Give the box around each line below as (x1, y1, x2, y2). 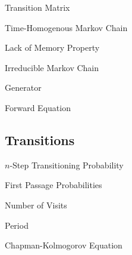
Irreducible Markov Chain (5, 61, 99, 73)
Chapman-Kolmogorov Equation (5, 239, 122, 251)
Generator (5, 81, 42, 94)
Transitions (5, 130, 75, 149)
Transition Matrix (5, 1, 70, 13)
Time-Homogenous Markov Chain (5, 21, 128, 33)
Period (5, 219, 29, 231)
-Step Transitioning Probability (10, 158, 124, 171)
